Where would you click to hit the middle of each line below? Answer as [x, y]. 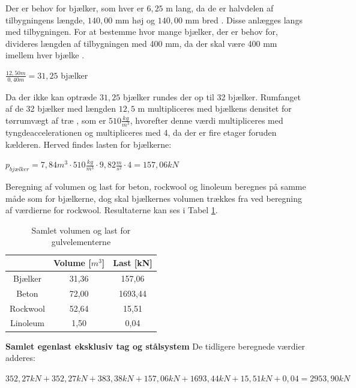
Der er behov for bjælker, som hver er [75, 8]
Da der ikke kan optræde [51, 96]
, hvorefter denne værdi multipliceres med [207, 120]
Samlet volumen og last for [81, 230]
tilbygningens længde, [45, 20]
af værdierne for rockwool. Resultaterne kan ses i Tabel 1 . [112, 210]
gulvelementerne [81, 242]
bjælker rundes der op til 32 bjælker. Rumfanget [212, 96]
